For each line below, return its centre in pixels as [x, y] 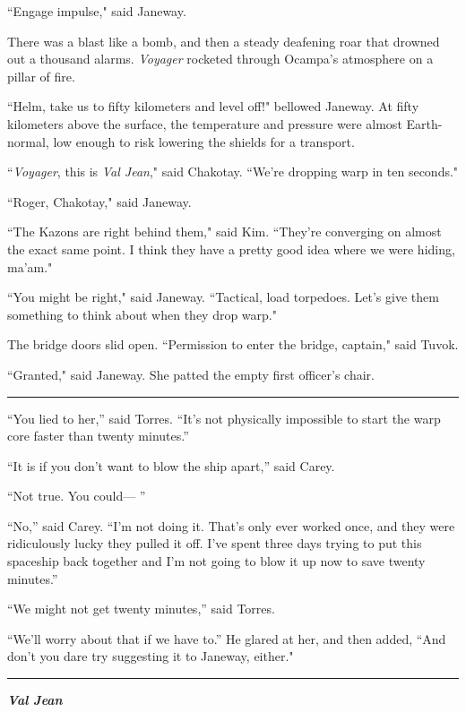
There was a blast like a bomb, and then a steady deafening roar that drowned [224, 41]
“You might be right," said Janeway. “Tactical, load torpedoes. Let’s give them [223, 297]
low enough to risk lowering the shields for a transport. [204, 141]
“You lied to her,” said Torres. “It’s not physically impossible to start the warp [224, 418]
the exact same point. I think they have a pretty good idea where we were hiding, [231, 249]
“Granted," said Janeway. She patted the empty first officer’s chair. [191, 374]
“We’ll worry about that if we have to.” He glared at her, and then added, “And [227, 638]
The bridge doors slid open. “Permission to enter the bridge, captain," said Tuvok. [233, 344]
